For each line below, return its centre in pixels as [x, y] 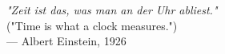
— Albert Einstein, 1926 [66, 41]
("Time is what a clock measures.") [92, 25]
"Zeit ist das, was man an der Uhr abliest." [112, 10]
